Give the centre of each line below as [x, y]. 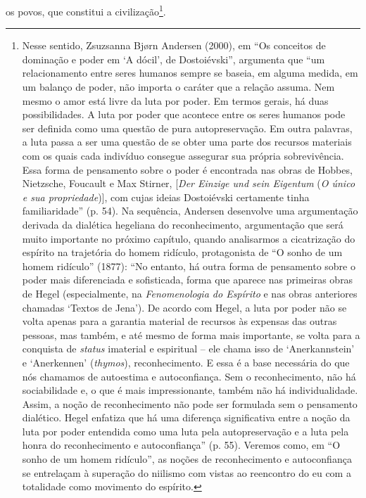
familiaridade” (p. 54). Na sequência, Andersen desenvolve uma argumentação [190, 211]
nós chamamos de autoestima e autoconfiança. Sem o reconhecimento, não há [189, 376]
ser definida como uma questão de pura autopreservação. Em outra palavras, [187, 128]
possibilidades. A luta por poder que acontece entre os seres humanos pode [184, 114]
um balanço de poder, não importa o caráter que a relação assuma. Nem [178, 87]
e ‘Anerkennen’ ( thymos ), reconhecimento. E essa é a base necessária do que [186, 362]
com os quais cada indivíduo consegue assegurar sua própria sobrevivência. [183, 155]
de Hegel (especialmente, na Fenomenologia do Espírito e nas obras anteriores [190, 293]
